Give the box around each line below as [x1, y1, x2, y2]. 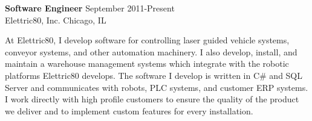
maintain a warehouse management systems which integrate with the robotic [5, 57, 289, 70]
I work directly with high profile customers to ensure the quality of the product [5, 93, 299, 105]
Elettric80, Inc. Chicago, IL [5, 13, 106, 26]
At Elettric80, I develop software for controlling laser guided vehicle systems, [5, 34, 290, 46]
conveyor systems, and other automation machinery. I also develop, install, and [5, 45, 297, 58]
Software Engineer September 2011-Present [5, 2, 175, 14]
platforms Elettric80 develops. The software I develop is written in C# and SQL [5, 69, 303, 81]
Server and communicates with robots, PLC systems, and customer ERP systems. [5, 81, 308, 93]
